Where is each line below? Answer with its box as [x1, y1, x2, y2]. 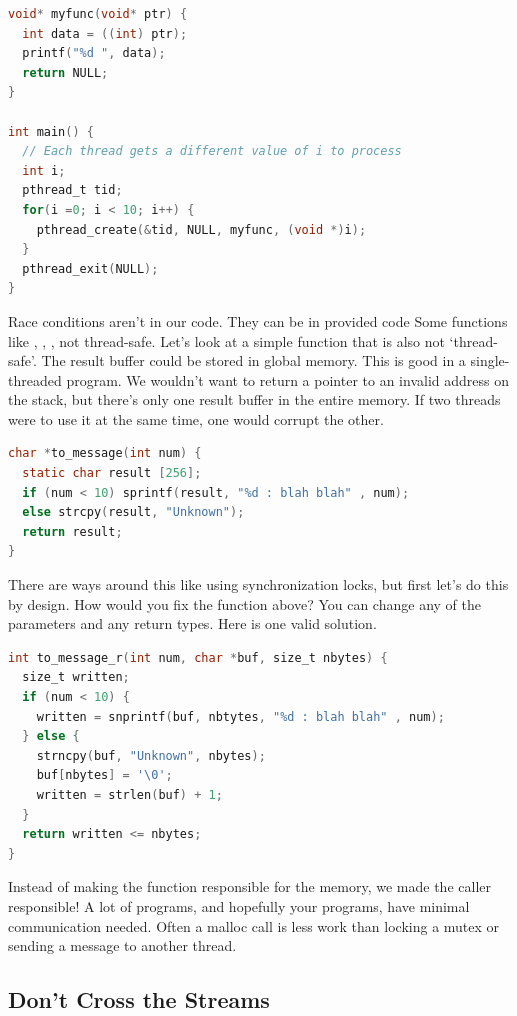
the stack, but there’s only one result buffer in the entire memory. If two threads [8, 389, 501, 410]
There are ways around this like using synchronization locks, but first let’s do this [8, 574, 509, 595]
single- [470, 350, 510, 371]
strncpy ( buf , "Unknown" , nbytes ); [36, 748, 266, 763]
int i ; [22, 163, 66, 178]
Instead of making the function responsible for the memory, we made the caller [8, 876, 491, 897]
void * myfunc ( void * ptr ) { [8, 7, 188, 21]
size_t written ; [22, 670, 130, 685]
